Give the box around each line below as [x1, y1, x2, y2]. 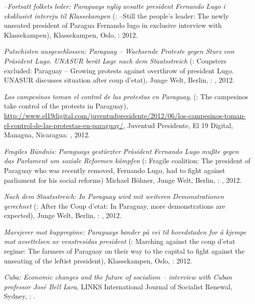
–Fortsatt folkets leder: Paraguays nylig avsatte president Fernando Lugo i [4, 1, 226, 11]
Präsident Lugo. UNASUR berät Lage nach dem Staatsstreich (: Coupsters [4, 55, 227, 65]
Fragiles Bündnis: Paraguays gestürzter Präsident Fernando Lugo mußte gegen [4, 146, 239, 156]
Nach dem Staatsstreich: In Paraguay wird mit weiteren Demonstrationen [4, 191, 224, 201]
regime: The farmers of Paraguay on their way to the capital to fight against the [4, 246, 245, 256]
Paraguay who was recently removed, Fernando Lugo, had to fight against [4, 165, 226, 175]
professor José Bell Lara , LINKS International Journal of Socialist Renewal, [4, 281, 232, 291]
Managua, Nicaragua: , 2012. [4, 130, 90, 140]
